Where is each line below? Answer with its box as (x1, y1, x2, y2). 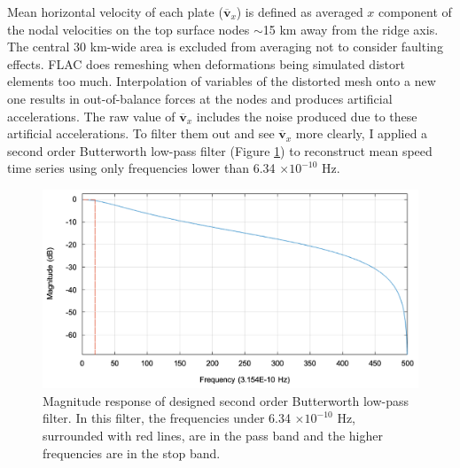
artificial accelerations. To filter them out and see (7, 124, 275, 143)
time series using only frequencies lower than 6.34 (7, 159, 276, 177)
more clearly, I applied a (295, 124, 428, 143)
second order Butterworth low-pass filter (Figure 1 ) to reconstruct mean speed (7, 141, 433, 160)
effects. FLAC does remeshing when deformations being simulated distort (7, 54, 405, 73)
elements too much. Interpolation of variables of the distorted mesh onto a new (7, 72, 436, 90)
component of (378, 3, 452, 20)
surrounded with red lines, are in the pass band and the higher (43, 425, 383, 444)
